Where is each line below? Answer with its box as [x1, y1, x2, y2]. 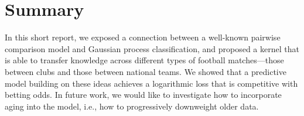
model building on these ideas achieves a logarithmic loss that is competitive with [5, 77, 298, 89]
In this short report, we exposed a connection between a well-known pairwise [5, 31, 281, 43]
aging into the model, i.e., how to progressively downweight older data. [5, 100, 259, 112]
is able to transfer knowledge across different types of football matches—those [5, 54, 284, 66]
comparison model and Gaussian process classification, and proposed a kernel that [5, 42, 299, 54]
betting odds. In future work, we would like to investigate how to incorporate [5, 88, 282, 101]
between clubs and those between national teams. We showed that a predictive [5, 65, 286, 77]
